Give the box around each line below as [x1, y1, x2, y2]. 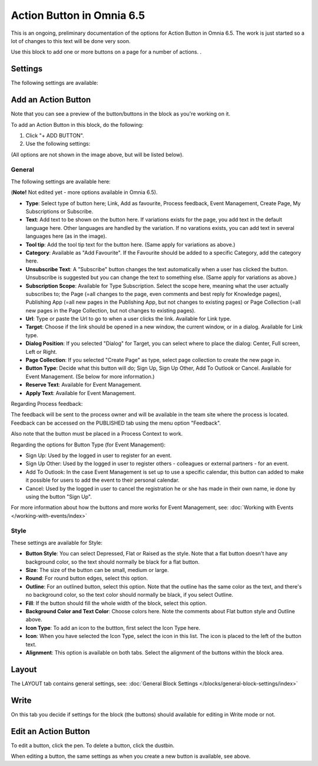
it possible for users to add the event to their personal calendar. [25, 476, 180, 484]
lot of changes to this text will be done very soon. [11, 37, 131, 44]
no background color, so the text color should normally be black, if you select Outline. [25, 591, 234, 599]
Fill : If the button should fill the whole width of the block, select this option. [25, 599, 207, 607]
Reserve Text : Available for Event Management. [25, 381, 142, 389]
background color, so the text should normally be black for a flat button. [25, 558, 200, 566]
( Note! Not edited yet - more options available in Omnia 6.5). [11, 189, 158, 196]
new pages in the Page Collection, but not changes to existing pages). [25, 307, 196, 314]
